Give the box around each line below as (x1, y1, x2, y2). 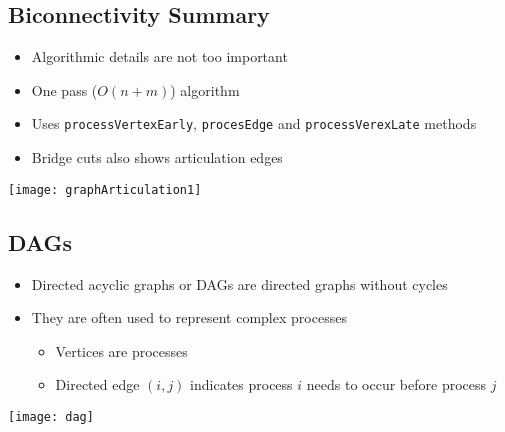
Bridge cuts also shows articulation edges (31, 147, 283, 168)
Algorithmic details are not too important (31, 46, 288, 67)
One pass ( (31, 79, 98, 100)
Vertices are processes (55, 340, 188, 361)
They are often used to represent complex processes (31, 307, 347, 328)
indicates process (190, 374, 293, 395)
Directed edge (55, 374, 140, 395)
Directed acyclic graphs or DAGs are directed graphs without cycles (31, 273, 448, 294)
